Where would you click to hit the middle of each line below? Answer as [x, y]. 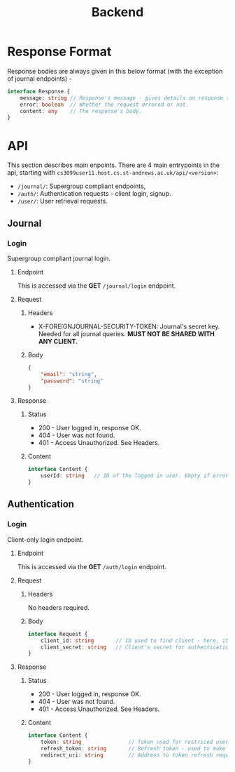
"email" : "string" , [69, 374]
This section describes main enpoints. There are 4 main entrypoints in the [114, 165]
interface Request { [58, 634]
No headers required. [58, 607]
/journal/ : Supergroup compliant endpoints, [81, 186]
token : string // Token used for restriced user [135, 742]
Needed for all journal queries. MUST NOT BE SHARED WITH [127, 333]
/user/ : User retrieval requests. [62, 201]
